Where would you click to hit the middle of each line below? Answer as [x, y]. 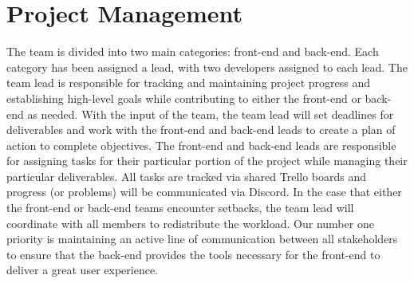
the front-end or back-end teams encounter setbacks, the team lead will [180, 208]
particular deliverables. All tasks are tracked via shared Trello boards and [187, 176]
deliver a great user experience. [82, 270]
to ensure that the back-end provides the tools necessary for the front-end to [193, 254]
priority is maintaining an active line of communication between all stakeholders [202, 239]
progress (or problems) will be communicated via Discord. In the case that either [204, 192]
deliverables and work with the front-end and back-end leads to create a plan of [201, 130]
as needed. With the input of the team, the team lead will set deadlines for [211, 114]
